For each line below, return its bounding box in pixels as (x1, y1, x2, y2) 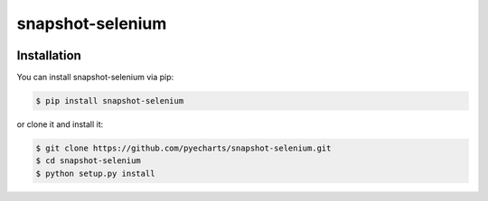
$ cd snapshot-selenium (35, 156, 142, 166)
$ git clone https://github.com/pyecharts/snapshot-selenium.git (35, 143, 332, 153)
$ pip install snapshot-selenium (35, 96, 184, 106)
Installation (16, 48, 81, 63)
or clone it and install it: (16, 119, 104, 130)
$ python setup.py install (35, 168, 155, 178)
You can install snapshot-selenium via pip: (16, 72, 174, 83)
